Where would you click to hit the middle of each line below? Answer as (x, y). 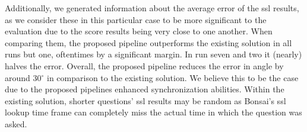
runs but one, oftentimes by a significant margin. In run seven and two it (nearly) (153, 54)
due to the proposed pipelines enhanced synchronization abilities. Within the (145, 89)
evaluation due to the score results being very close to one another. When (139, 31)
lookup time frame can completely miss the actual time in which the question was (153, 112)
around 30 (23, 77)
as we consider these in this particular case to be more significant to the (136, 19)
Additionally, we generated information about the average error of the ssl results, (152, 8)
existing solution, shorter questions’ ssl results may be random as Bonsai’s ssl (145, 100)
